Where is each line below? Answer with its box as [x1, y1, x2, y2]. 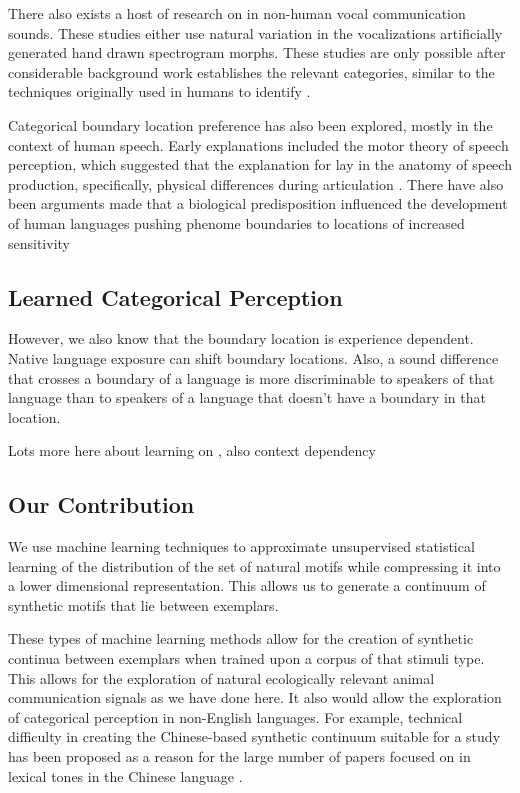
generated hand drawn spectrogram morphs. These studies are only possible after [8, 42, 506, 63]
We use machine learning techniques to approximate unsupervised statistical [8, 536, 475, 557]
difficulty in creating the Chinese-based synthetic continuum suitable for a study [8, 726, 501, 747]
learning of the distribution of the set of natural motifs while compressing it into [8, 555, 501, 576]
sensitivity [8, 232, 70, 253]
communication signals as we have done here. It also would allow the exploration [8, 687, 502, 708]
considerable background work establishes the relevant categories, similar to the [8, 61, 495, 82]
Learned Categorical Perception [8, 281, 343, 312]
